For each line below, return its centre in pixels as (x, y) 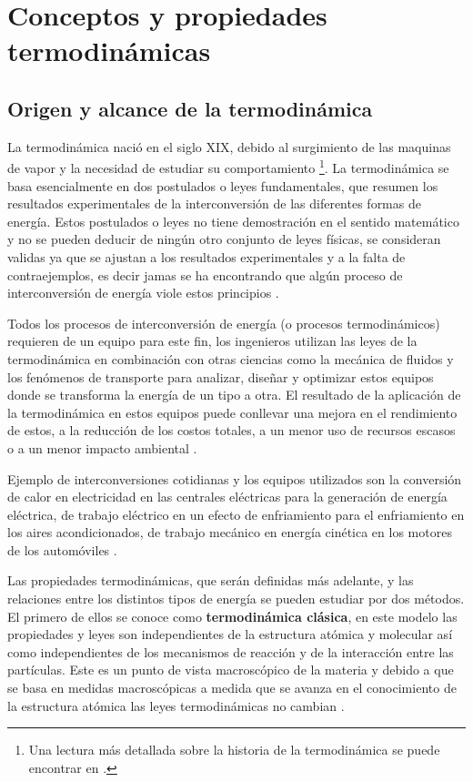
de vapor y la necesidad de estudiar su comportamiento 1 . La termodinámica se (228, 167)
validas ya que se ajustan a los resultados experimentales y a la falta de (206, 256)
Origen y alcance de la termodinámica (190, 108)
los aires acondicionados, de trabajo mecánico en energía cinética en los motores (230, 532)
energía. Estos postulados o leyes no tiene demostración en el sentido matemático (233, 221)
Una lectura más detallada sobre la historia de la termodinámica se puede (234, 750)
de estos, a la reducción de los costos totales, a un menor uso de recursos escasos (231, 430)
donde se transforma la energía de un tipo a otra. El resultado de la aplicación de (234, 395)
